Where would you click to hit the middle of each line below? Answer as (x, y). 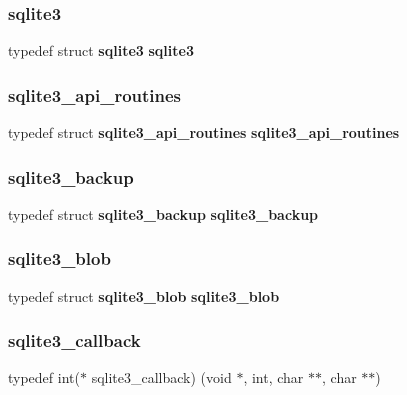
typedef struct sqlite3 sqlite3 (101, 50)
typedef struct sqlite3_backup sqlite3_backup (163, 213)
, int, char (273, 377)
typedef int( (44, 377)
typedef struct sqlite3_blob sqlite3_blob (144, 295)
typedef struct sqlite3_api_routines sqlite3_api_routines (204, 132)
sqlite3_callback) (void (161, 377)
